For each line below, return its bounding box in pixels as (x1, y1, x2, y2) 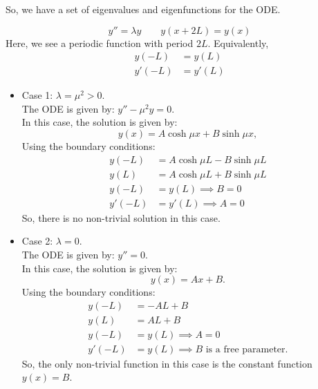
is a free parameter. (205, 344, 288, 354)
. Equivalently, (207, 35, 269, 50)
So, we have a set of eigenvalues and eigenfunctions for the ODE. (6, 2, 281, 16)
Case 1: (21, 88, 53, 102)
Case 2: (21, 234, 53, 248)
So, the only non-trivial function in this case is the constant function (21, 356, 312, 370)
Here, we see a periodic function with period (6, 35, 194, 50)
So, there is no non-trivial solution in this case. (21, 210, 221, 225)
